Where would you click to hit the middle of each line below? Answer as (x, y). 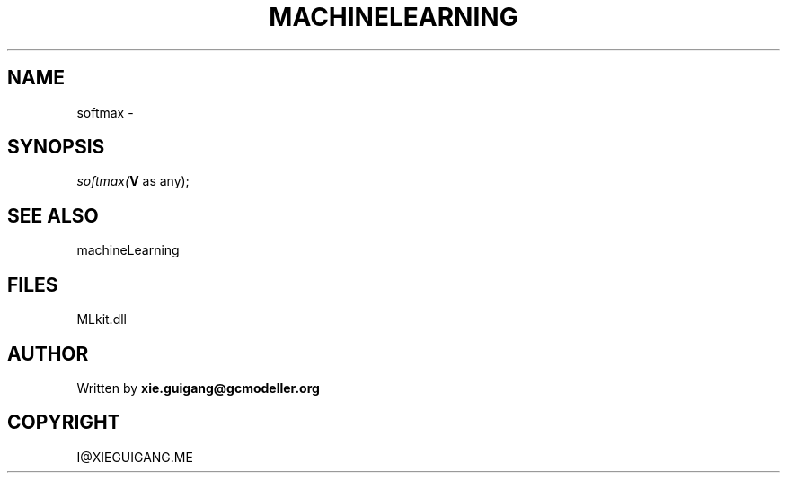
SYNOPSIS (56, 147)
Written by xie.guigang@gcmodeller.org (198, 388)
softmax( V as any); (133, 181)
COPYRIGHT (64, 423)
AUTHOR (48, 353)
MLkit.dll (102, 319)
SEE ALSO (53, 215)
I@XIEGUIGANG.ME (135, 457)
